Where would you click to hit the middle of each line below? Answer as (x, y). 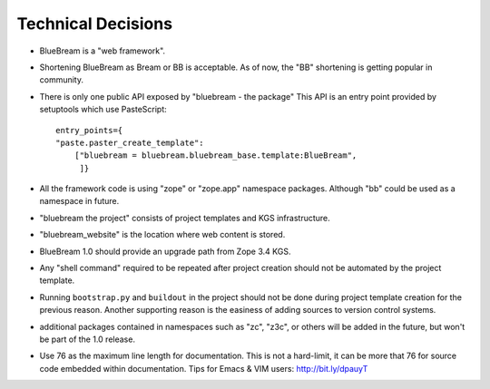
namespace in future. (79, 201)
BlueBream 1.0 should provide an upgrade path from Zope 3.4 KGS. (165, 251)
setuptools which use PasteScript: (103, 110)
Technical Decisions (94, 24)
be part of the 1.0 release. (88, 339)
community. (61, 80)
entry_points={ (89, 130)
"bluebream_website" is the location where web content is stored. (162, 235)
